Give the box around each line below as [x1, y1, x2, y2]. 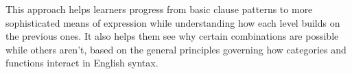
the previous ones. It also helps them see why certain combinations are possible [5, 29, 339, 43]
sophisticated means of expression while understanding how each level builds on [5, 15, 340, 29]
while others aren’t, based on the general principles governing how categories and [5, 42, 347, 56]
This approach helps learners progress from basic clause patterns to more [5, 2, 313, 16]
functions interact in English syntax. [5, 56, 159, 70]
